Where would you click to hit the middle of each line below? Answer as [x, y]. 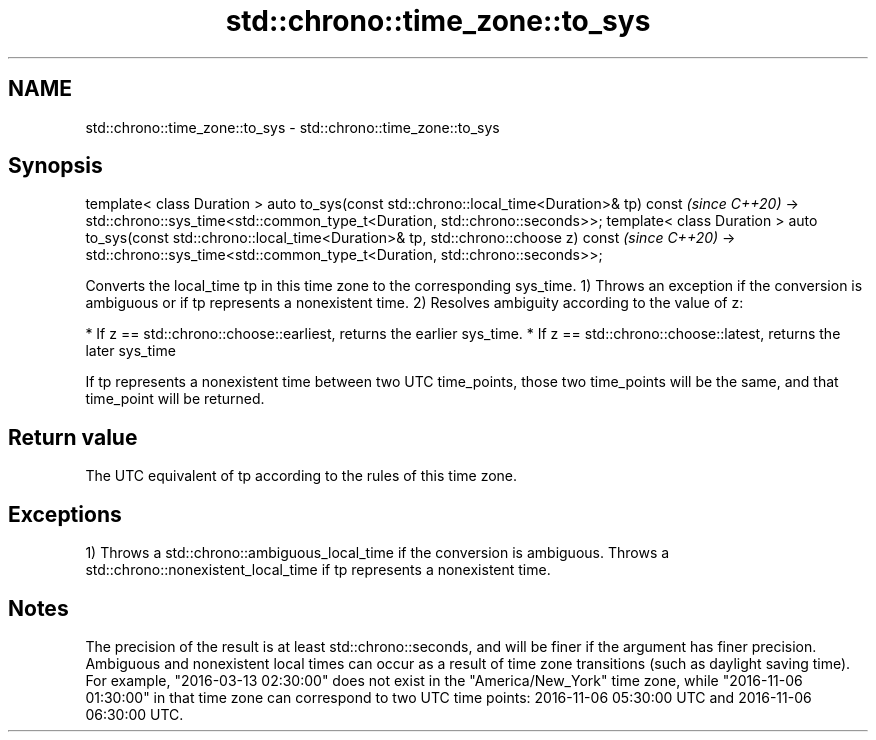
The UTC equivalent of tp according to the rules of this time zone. [301, 476]
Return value [73, 437]
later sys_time [130, 351]
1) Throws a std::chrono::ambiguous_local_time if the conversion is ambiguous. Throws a [377, 553]
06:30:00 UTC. [134, 714]
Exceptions [65, 514]
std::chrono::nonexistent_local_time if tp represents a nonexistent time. [318, 570]
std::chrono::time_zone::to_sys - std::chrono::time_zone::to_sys [292, 127]
